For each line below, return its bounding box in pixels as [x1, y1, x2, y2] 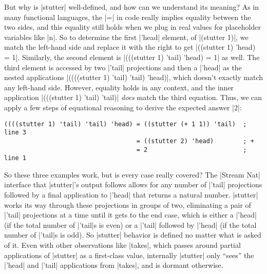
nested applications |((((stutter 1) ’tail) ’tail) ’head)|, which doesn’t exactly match [4, 72, 263, 83]
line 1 [4, 154, 26, 162]
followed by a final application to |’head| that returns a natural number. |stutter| [4, 189, 258, 200]
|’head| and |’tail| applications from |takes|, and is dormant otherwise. [4, 260, 223, 270]
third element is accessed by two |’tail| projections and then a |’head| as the [4, 62, 242, 72]
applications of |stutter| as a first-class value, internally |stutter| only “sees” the [4, 249, 254, 260]
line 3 [4, 129, 26, 136]
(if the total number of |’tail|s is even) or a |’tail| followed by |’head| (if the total [4, 219, 257, 230]
